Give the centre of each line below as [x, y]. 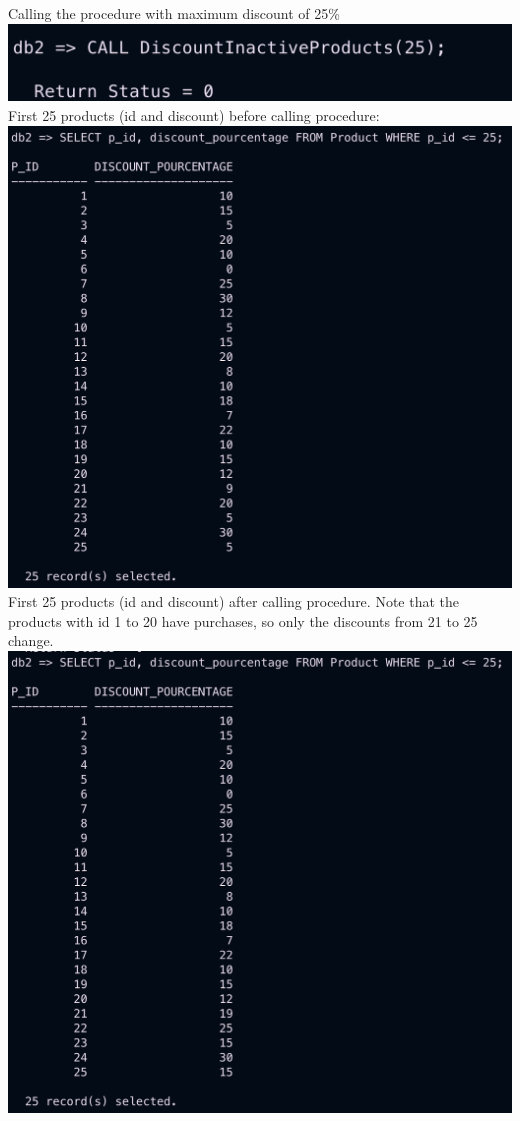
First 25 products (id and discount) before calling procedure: [194, 114]
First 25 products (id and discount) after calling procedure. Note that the [233, 601]
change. [31, 640]
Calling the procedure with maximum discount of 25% [174, 13]
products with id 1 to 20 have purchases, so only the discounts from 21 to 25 [243, 620]
